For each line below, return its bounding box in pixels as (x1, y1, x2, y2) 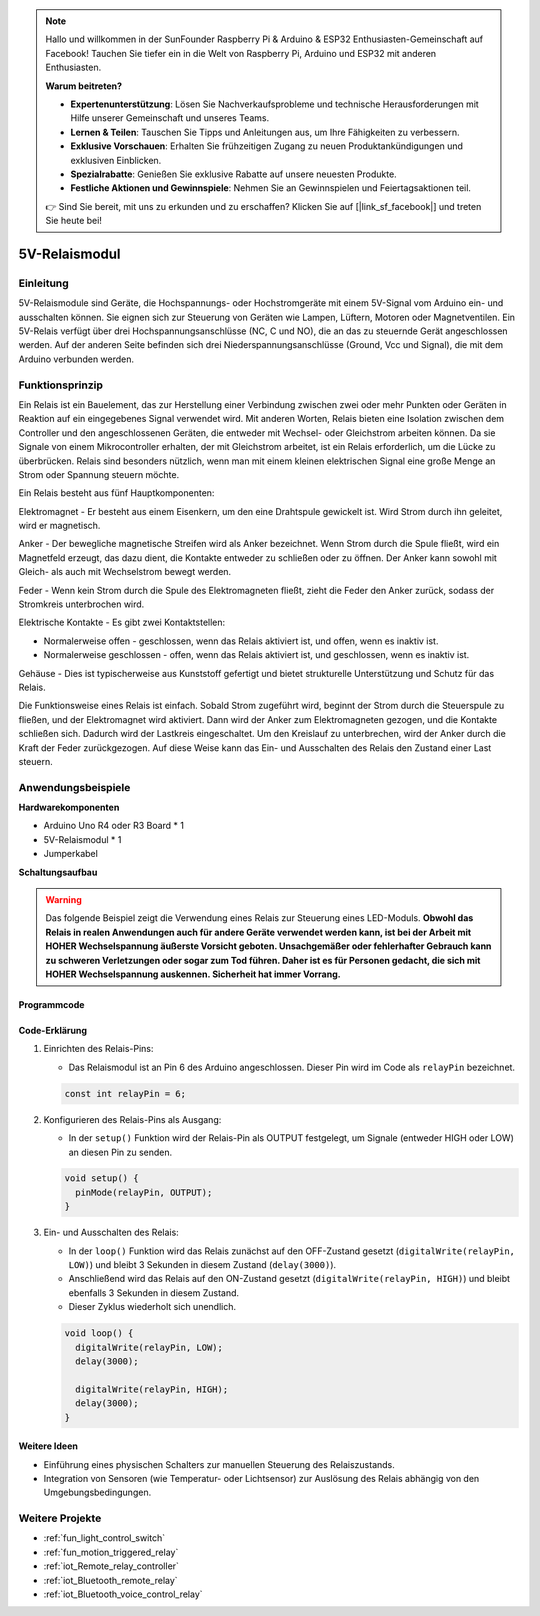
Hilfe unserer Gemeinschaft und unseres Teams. (70, 112, 270, 124)
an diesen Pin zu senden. (68, 1146, 173, 1158)
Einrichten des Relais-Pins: (43, 1043, 154, 1055)
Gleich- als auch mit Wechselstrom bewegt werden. (18, 566, 232, 578)
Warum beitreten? (45, 80, 123, 92)
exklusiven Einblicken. (70, 154, 162, 166)
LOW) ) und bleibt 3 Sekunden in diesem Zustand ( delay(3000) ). (68, 1259, 337, 1271)
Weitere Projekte (18, 1511, 102, 1525)
